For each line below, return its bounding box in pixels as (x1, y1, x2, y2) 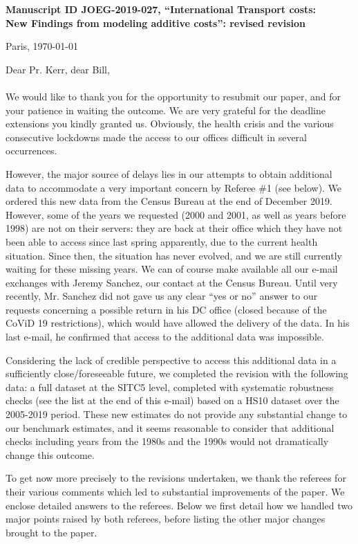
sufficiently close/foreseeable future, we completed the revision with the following (6, 366, 348, 381)
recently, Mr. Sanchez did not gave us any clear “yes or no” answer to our (6, 289, 318, 303)
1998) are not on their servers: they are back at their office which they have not (6, 221, 343, 235)
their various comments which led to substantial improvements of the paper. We (6, 484, 345, 498)
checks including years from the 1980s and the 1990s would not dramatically (6, 434, 329, 448)
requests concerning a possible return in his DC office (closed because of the (6, 302, 327, 316)
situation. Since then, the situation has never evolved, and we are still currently (6, 248, 342, 262)
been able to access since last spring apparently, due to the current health (6, 234, 318, 248)
